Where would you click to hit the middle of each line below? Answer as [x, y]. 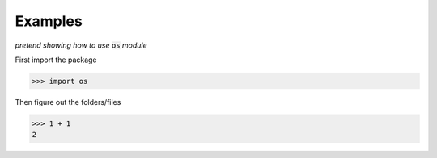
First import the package [56, 60]
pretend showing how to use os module [81, 45]
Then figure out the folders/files [68, 102]
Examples [49, 21]
